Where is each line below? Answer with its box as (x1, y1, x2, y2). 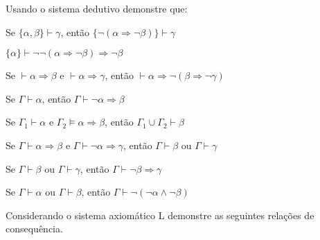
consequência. (6, 221, 63, 236)
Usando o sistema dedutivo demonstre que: (6, 1, 188, 15)
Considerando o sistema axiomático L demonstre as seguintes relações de (6, 207, 314, 222)
